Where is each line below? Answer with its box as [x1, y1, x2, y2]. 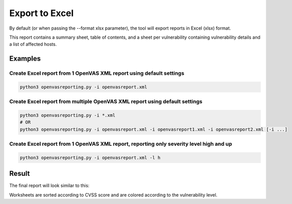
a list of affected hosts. [9, 41, 57, 47]
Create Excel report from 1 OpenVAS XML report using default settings [9, 70, 184, 77]
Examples [9, 54, 41, 63]
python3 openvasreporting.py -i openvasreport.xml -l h [20, 155, 161, 160]
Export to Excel [9, 8, 74, 19]
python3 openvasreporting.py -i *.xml [20, 113, 116, 118]
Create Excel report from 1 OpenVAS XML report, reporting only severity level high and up [9, 141, 232, 148]
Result [9, 169, 30, 178]
